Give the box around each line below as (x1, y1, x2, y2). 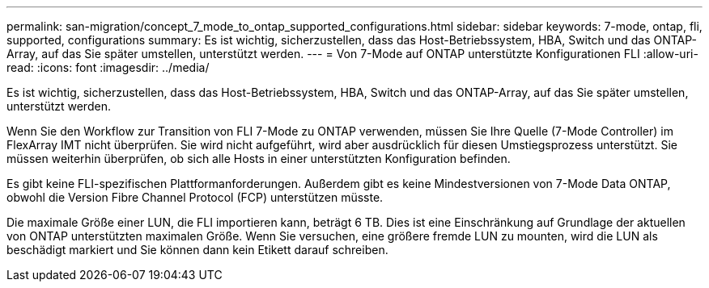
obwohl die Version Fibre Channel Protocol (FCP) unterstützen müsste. (6, 190, 384, 204)
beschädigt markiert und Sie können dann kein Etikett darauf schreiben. (6, 243, 388, 257)
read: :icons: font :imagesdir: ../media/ (6, 61, 210, 74)
